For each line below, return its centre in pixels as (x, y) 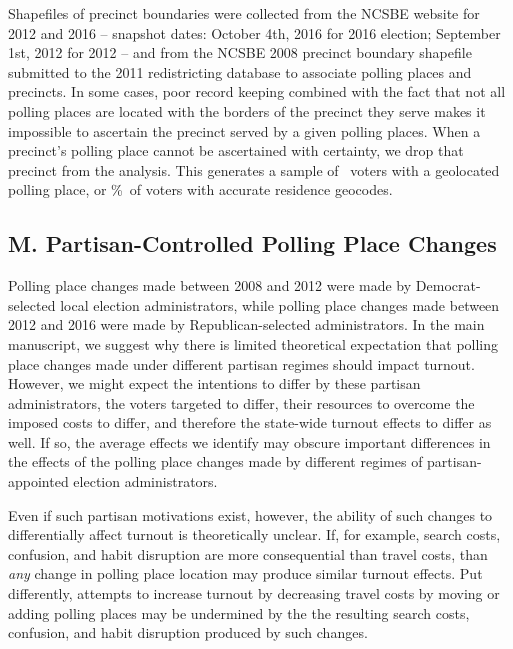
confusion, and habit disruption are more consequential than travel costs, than (248, 553)
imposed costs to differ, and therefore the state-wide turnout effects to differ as (250, 422)
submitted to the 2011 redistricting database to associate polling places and (240, 71)
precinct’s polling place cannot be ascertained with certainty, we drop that (236, 150)
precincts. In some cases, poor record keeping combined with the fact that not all (257, 91)
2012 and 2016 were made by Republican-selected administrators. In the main (246, 324)
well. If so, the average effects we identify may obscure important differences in (249, 441)
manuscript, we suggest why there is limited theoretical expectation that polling (253, 343)
